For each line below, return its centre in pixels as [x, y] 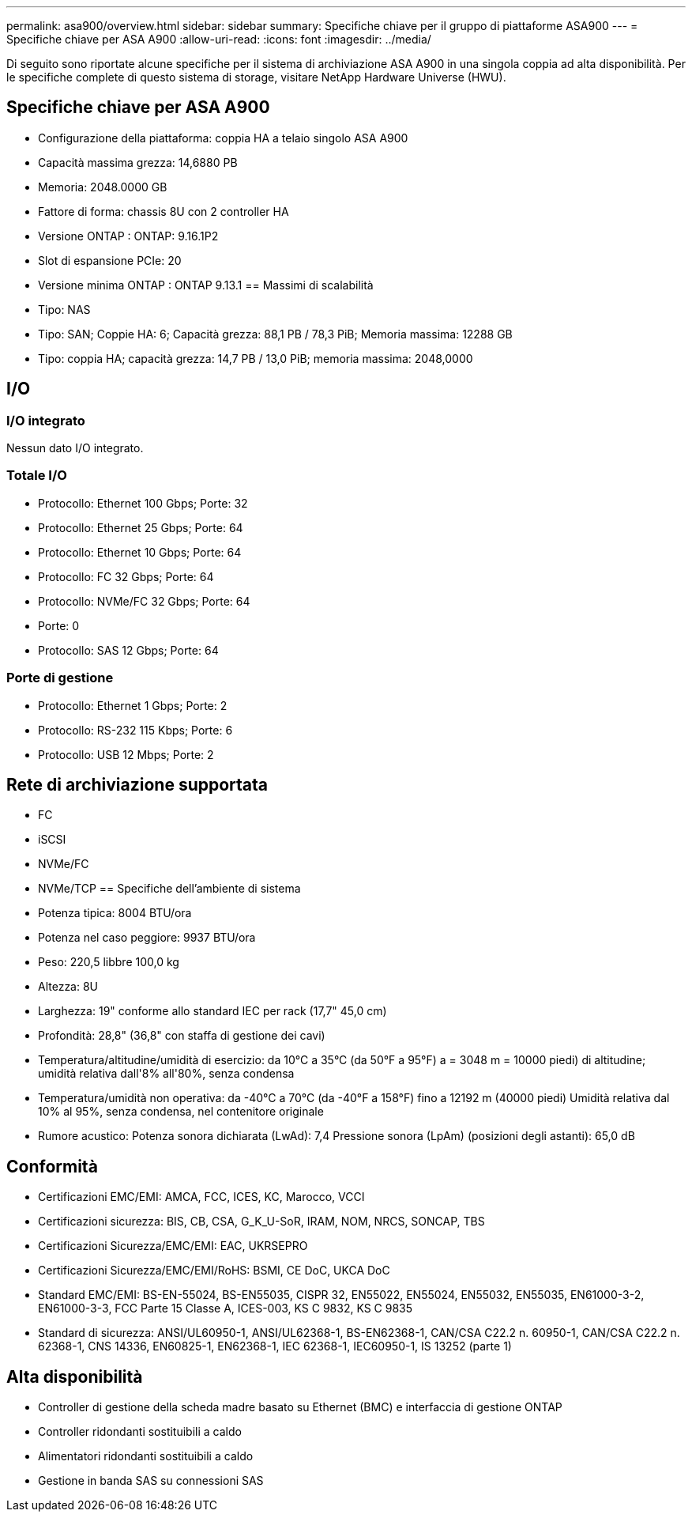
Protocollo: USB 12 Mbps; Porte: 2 [126, 754]
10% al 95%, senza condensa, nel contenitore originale [181, 1112]
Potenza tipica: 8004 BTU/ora [115, 913]
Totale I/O [37, 476]
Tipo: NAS [64, 309]
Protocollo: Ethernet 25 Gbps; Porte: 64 [141, 527]
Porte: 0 [59, 625]
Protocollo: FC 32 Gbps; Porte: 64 [126, 576]
